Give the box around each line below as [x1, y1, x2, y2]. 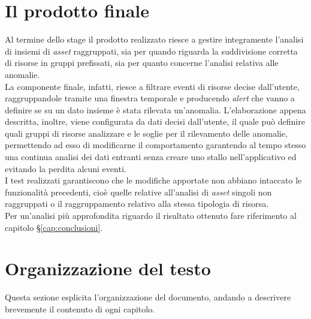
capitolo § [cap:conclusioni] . [5, 221, 103, 233]
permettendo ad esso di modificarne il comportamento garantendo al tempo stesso [5, 139, 306, 151]
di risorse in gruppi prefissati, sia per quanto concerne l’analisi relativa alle [5, 56, 279, 69]
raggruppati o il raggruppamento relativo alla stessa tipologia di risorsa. [5, 197, 269, 210]
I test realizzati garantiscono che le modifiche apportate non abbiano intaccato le [5, 174, 302, 186]
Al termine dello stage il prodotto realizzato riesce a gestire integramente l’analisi [5, 33, 304, 46]
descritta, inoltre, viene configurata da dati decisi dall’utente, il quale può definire [5, 115, 305, 128]
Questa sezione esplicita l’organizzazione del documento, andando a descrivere [5, 291, 291, 303]
